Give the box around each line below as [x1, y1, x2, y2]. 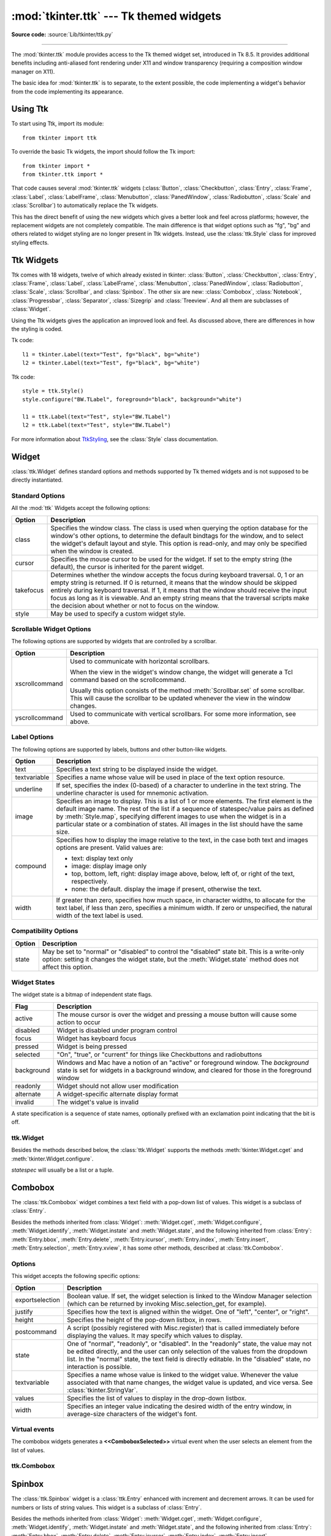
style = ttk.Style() [22, 387, 84, 394]
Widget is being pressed [56, 1042, 127, 1051]
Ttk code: [11, 373, 35, 380]
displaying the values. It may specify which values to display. [66, 1331, 243, 1339]
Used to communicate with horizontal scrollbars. [69, 657, 210, 665]
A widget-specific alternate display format [56, 1089, 179, 1098]
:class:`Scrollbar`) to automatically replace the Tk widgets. [11, 202, 159, 209]
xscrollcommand [15, 679, 64, 688]
